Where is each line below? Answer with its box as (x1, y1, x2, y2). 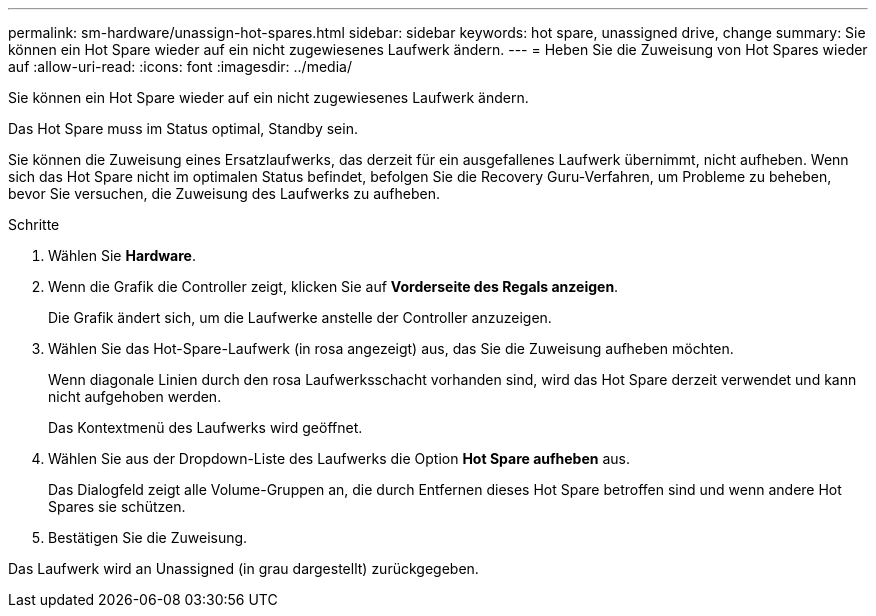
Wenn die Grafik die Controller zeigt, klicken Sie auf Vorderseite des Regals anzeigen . (48, 278, 619, 295)
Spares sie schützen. (48, 498, 186, 515)
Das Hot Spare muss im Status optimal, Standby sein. (8, 120, 358, 137)
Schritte (8, 216, 60, 233)
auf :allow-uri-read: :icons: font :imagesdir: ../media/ (8, 58, 352, 75)
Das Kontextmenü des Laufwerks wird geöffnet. (48, 419, 363, 436)
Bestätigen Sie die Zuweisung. (48, 529, 248, 546)
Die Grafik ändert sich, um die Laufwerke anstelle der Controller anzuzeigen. (48, 309, 552, 326)
